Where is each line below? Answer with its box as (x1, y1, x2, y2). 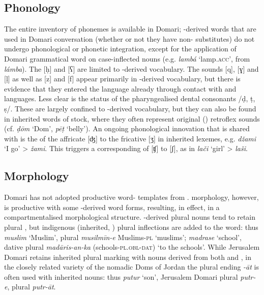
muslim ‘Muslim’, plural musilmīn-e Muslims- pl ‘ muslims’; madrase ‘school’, (4, 231, 242, 242)
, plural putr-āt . (7, 281, 56, 292)
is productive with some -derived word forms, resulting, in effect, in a (4, 201, 220, 212)
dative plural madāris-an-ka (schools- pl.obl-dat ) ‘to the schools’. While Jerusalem (4, 242, 260, 252)
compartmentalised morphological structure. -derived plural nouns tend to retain (4, 212, 256, 222)
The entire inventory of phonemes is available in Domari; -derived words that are (4, 23, 256, 34)
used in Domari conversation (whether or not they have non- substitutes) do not (4, 33, 255, 44)
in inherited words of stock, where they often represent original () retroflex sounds (4, 113, 260, 124)
